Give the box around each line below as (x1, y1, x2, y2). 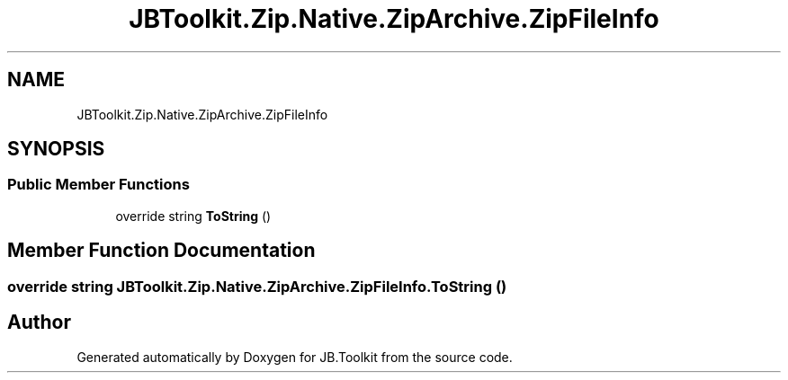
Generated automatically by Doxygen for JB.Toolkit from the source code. (76, 349, 513, 365)
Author (7, 311, 71, 334)
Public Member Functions (7, 175, 190, 194)
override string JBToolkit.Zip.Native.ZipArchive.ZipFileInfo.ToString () (7, 277, 507, 296)
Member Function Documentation (7, 239, 316, 262)
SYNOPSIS (7, 137, 105, 161)
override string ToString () (115, 208, 272, 224)
